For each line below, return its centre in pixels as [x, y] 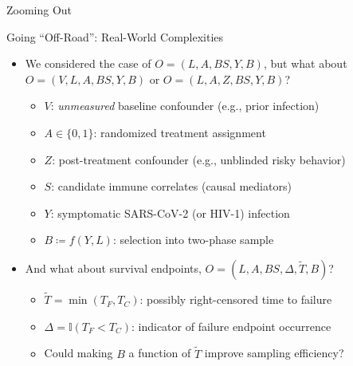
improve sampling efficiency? [274, 353]
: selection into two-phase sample [193, 240]
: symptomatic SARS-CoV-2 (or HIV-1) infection [170, 213]
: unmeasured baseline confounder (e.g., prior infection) [185, 106]
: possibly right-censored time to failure [236, 299]
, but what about [305, 63]
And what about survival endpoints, [113, 268]
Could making [78, 353]
